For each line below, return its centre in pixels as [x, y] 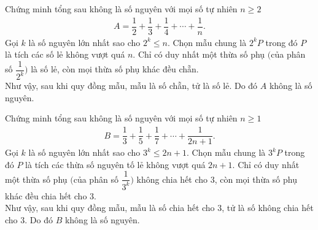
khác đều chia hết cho [46, 195]
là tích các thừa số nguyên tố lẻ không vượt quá [115, 164]
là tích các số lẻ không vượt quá [65, 54]
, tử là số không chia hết [268, 208]
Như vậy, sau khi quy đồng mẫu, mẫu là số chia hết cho [110, 208]
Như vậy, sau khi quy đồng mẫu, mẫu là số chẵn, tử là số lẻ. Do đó [131, 86]
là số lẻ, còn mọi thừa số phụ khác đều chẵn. [115, 69]
